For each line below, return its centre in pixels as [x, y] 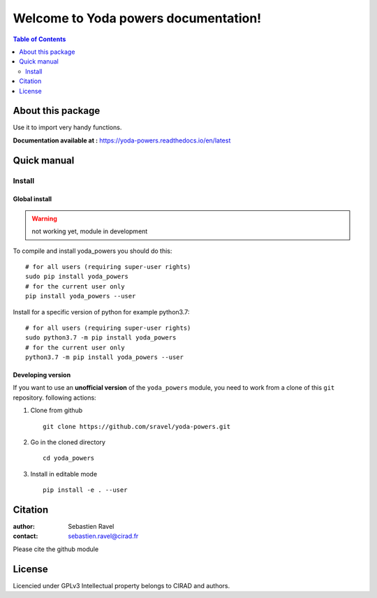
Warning [44, 218]
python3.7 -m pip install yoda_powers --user [105, 357]
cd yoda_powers [69, 458]
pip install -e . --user [85, 490]
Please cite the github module [56, 549]
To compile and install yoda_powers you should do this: [93, 251]
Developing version [42, 375]
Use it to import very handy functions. [67, 127]
